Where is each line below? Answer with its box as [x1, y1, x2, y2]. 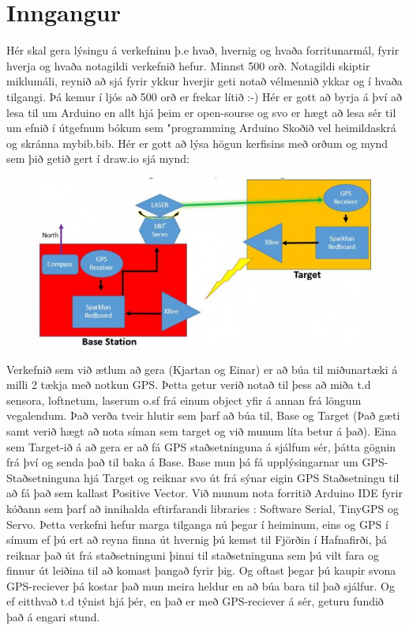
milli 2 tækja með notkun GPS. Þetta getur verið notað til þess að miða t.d [6, 376, 371, 393]
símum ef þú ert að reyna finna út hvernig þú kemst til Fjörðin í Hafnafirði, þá [6, 531, 388, 548]
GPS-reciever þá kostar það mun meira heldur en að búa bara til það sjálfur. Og [6, 577, 395, 594]
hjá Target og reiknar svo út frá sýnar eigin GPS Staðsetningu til [84, 469, 400, 485]
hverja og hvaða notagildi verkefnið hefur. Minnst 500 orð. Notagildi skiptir [6, 57, 370, 74]
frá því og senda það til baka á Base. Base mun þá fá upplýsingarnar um [6, 454, 358, 470]
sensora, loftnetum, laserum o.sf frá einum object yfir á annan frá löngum [6, 391, 362, 408]
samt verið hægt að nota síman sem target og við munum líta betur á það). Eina [6, 422, 397, 439]
